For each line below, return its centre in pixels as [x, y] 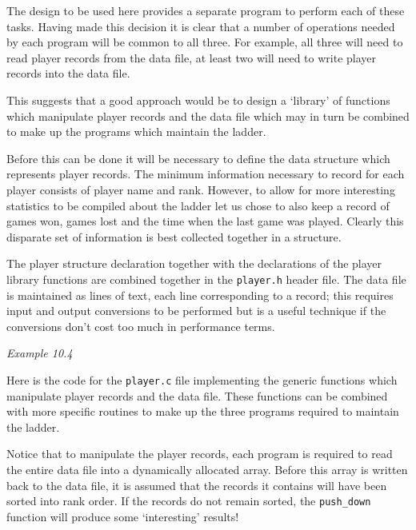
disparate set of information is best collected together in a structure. [174, 236]
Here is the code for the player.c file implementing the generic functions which [202, 379]
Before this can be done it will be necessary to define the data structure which [198, 158]
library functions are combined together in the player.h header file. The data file [206, 279]
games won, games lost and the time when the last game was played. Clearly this [205, 221]
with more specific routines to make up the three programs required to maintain [203, 411]
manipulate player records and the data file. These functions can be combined [197, 395]
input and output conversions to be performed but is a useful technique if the [196, 311]
